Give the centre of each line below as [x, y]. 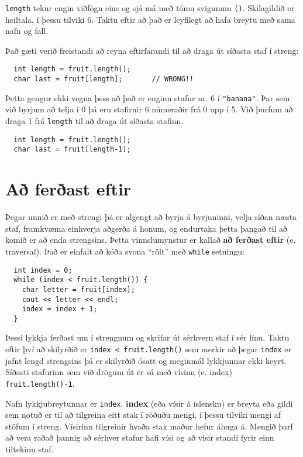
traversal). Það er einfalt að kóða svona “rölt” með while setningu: [125, 251]
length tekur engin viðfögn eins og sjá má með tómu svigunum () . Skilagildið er [150, 8]
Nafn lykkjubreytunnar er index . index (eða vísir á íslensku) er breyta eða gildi [149, 403]
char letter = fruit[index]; [78, 289]
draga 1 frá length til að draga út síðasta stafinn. [94, 121]
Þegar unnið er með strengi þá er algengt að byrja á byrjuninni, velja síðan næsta [151, 217]
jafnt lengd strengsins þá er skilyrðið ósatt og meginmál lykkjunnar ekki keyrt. [146, 360]
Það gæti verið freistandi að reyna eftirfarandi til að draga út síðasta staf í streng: [152, 50]
